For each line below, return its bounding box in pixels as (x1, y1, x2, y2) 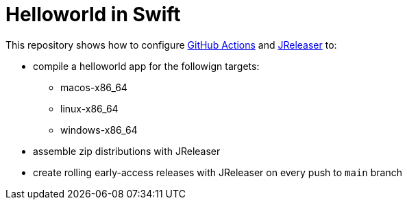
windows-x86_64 (60, 123, 138, 136)
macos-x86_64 (60, 81, 127, 93)
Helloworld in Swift (5, 3, 181, 26)
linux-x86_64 (60, 102, 119, 114)
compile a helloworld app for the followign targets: (33, 60, 260, 72)
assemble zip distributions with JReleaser (33, 145, 221, 157)
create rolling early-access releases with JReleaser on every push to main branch (33, 166, 402, 178)
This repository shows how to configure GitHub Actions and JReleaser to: (5, 38, 337, 51)
